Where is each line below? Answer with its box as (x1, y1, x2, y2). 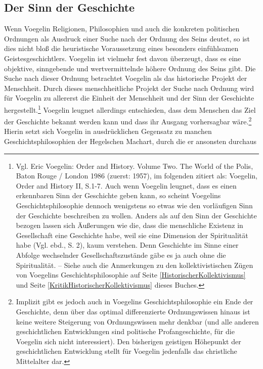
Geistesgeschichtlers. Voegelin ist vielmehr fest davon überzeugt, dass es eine (4, 53, 241, 63)
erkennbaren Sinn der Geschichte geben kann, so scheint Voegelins (16, 190, 221, 201)
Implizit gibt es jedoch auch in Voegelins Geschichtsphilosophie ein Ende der (16, 296, 253, 307)
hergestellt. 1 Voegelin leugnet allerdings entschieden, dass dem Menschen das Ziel (4, 103, 256, 115)
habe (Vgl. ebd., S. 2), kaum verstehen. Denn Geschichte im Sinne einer (16, 240, 239, 250)
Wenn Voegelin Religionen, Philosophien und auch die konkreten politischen (4, 23, 240, 34)
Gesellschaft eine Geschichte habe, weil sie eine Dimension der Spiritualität (16, 229, 248, 240)
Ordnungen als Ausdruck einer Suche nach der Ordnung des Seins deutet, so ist (4, 33, 250, 43)
